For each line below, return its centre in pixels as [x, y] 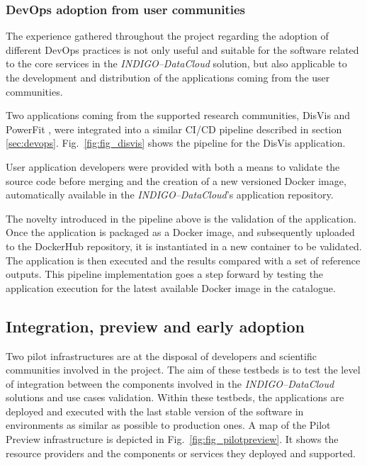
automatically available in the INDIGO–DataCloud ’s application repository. [170, 195]
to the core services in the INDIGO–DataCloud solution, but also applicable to [176, 63]
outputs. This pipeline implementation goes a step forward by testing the [165, 274]
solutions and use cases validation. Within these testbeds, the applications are [175, 397]
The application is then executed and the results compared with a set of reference [183, 260]
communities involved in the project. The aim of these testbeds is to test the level [183, 370]
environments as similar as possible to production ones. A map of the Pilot [168, 425]
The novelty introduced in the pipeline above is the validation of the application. [181, 218]
